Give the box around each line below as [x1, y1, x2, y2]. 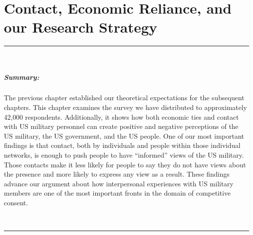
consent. [4, 198, 28, 207]
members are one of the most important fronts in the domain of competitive [4, 188, 231, 198]
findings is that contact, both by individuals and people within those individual [4, 140, 241, 150]
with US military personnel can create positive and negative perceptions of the [4, 121, 238, 131]
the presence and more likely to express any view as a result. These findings [4, 169, 230, 179]
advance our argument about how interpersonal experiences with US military [4, 178, 234, 188]
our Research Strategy [4, 17, 158, 37]
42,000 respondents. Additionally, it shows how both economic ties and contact [4, 111, 239, 122]
